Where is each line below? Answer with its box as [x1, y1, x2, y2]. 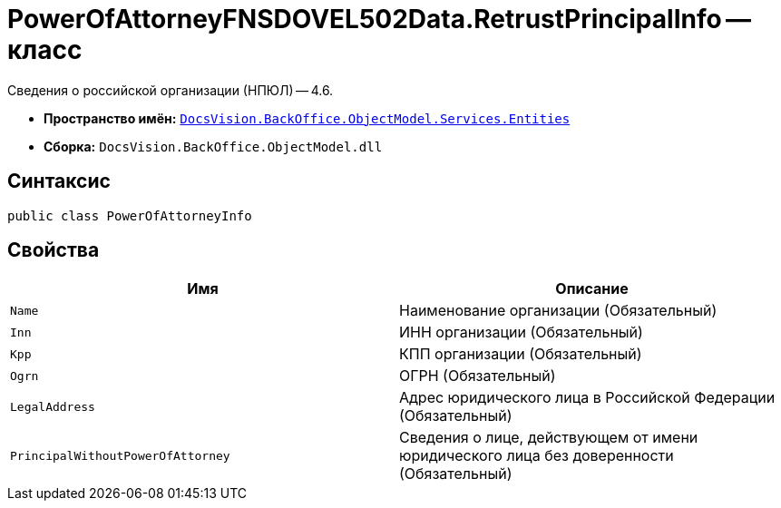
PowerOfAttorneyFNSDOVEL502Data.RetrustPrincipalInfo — [7, 4, 752, 34]
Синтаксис [7, 170, 111, 193]
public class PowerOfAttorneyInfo [7, 208, 252, 223]
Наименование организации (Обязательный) [399, 301, 718, 320]
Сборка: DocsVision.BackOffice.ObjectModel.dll [44, 138, 383, 154]
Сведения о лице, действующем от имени [399, 428, 698, 447]
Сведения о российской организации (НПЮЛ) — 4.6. [7, 82, 334, 98]
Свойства [7, 239, 100, 262]
